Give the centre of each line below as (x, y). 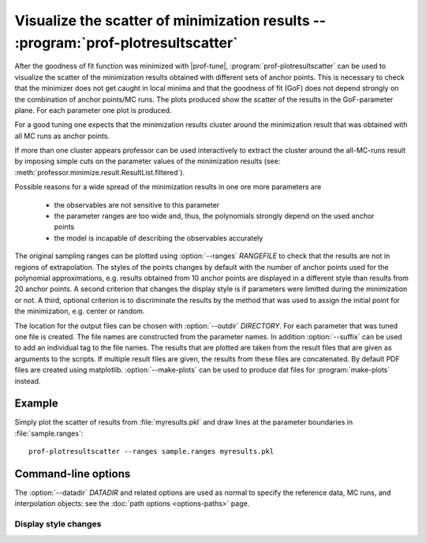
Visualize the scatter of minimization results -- (170, 21)
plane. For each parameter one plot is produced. (93, 110)
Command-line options (73, 474)
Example (36, 404)
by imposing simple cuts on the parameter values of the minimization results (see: (148, 161)
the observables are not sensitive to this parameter (137, 204)
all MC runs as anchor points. (62, 136)
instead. (28, 381)
